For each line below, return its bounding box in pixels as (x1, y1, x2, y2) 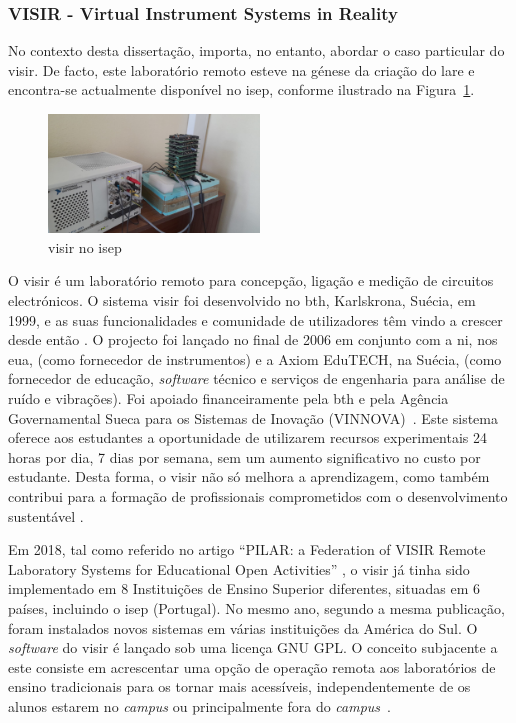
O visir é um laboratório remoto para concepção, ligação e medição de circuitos (8, 270, 494, 291)
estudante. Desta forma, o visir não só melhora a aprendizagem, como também (8, 466, 490, 487)
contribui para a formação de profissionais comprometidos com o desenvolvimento (8, 485, 508, 506)
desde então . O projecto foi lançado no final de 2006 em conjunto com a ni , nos (8, 329, 498, 350)
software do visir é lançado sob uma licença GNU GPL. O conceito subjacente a (8, 637, 498, 658)
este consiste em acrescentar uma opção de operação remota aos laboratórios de (8, 656, 496, 677)
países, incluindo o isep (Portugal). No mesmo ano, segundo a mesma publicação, (8, 597, 505, 618)
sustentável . (8, 505, 84, 526)
